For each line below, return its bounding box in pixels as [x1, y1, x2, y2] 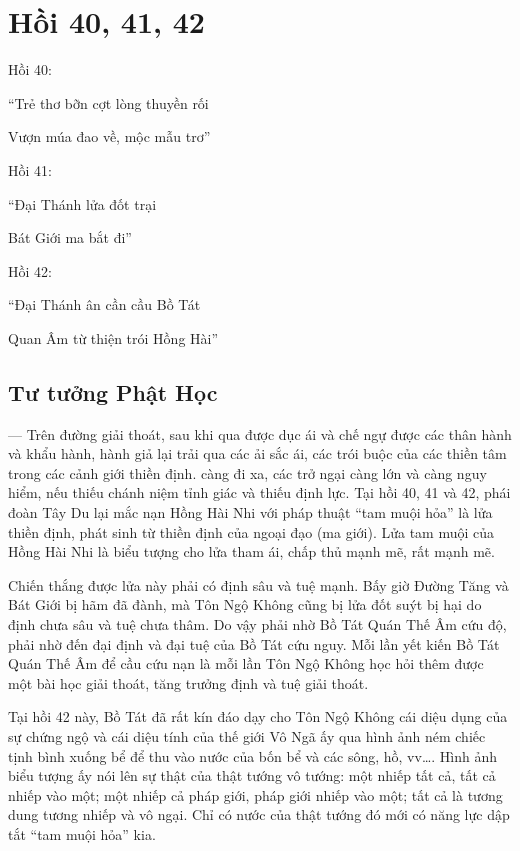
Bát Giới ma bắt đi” [8, 227, 132, 248]
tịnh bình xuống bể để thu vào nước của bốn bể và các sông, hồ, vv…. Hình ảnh [8, 745, 498, 766]
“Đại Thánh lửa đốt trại [8, 193, 157, 214]
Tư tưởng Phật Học [8, 376, 218, 407]
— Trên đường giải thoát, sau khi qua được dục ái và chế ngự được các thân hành [8, 423, 512, 444]
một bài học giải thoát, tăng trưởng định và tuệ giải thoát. [8, 672, 369, 693]
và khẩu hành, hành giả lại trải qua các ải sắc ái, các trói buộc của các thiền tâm [8, 443, 507, 464]
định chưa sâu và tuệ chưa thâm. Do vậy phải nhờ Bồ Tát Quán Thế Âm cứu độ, [8, 614, 507, 635]
